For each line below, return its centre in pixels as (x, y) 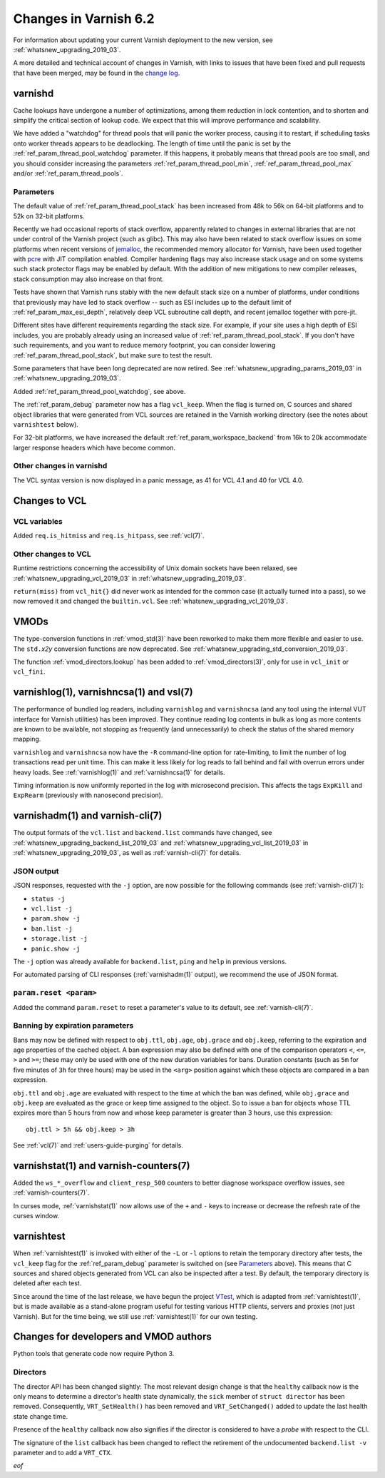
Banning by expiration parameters (73, 1026)
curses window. (36, 1216)
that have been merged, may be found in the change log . (97, 73)
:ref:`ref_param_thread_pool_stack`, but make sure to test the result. (113, 355)
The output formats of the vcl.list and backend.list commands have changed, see (143, 833)
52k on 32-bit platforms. (49, 216)
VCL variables (38, 521)
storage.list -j (60, 939)
